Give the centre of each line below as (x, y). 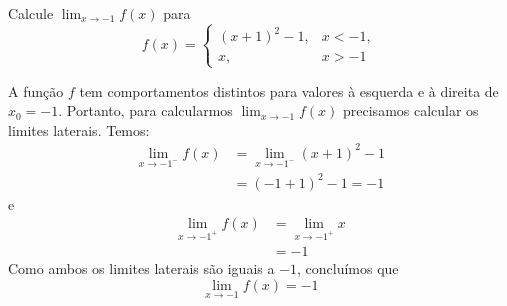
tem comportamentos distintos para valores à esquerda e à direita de (289, 90)
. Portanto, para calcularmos (145, 110)
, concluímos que (348, 268)
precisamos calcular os (411, 110)
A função (36, 90)
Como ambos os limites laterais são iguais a (141, 268)
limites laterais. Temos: (79, 129)
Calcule (31, 13)
